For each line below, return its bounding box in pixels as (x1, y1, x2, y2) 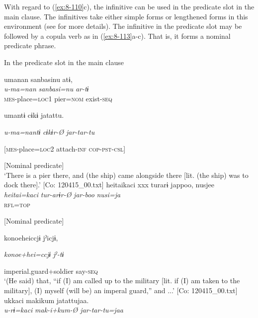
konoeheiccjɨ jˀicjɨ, (4, 232, 58, 242)
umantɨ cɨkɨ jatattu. (4, 110, 64, 120)
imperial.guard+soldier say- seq (4, 265, 98, 276)
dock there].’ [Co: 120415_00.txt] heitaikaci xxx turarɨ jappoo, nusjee (4, 179, 214, 190)
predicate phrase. (4, 40, 56, 51)
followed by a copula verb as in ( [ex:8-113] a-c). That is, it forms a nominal (4, 30, 231, 41)
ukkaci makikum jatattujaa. (4, 295, 89, 305)
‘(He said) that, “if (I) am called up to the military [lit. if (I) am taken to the (4, 275, 240, 286)
